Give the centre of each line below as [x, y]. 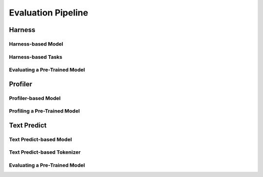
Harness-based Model [36, 44]
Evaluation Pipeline [49, 13]
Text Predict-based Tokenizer [45, 152]
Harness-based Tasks [36, 57]
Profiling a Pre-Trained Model [44, 111]
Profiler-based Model [35, 98]
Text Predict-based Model [40, 139]
